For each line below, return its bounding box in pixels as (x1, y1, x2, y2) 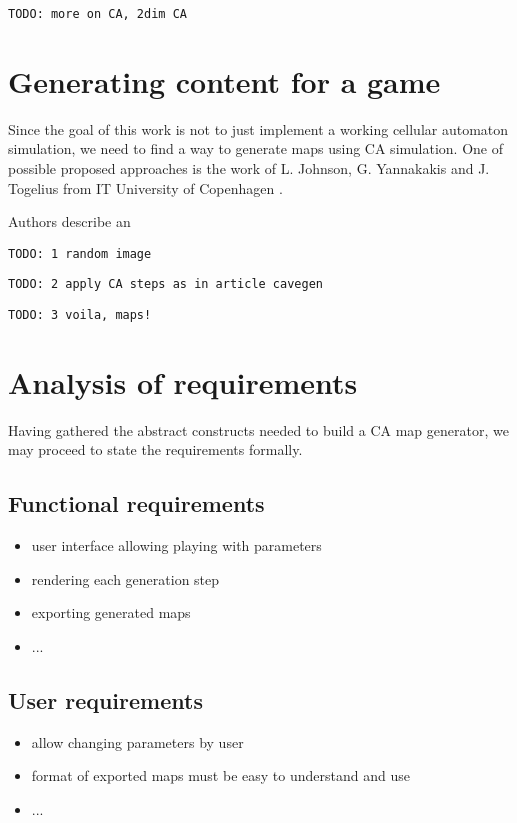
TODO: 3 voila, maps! (8, 308, 152, 323)
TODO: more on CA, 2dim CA (8, 7, 187, 21)
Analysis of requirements (8, 361, 358, 402)
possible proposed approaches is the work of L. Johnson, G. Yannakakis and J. (8, 157, 490, 178)
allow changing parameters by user (31, 731, 244, 752)
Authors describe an (8, 211, 131, 232)
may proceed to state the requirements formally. (8, 439, 303, 460)
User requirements (8, 685, 203, 715)
